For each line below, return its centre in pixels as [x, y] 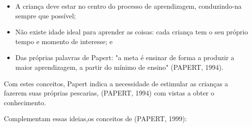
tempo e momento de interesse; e [64, 41]
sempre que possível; [46, 15]
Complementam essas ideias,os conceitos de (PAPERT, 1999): [95, 119]
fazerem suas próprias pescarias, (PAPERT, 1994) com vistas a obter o [109, 93]
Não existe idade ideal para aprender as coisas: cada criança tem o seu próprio [132, 32]
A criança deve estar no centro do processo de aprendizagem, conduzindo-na [128, 6]
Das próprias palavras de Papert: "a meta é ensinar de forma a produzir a [125, 57]
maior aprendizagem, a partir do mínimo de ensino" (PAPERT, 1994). [119, 67]
